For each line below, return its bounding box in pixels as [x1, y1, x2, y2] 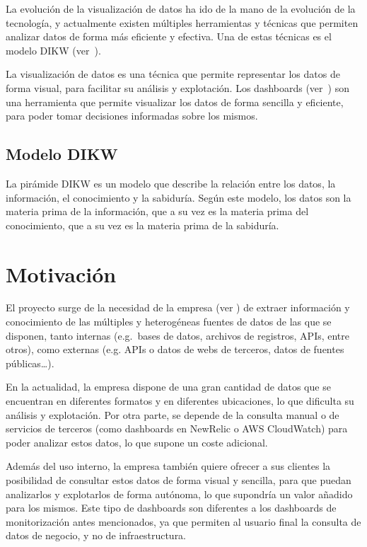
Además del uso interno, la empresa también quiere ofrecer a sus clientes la [6, 459, 331, 473]
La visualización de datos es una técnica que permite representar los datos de [6, 67, 340, 81]
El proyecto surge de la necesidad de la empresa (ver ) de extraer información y [6, 300, 350, 315]
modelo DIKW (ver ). [6, 42, 101, 57]
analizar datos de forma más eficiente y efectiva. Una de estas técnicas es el [6, 29, 332, 44]
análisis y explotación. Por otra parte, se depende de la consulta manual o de [6, 407, 339, 422]
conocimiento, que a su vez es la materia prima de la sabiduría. [6, 217, 279, 232]
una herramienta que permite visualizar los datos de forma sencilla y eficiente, [6, 94, 344, 109]
